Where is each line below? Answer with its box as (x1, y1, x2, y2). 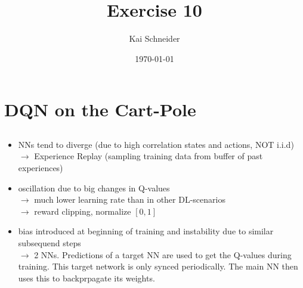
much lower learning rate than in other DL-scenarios (34, 193, 225, 206)
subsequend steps (18, 237, 81, 249)
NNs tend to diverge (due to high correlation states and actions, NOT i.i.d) (18, 138, 294, 150)
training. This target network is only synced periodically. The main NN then (18, 260, 298, 272)
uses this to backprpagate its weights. (18, 271, 155, 284)
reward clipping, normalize (34, 205, 131, 217)
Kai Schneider (129, 32, 180, 45)
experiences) (18, 162, 63, 174)
